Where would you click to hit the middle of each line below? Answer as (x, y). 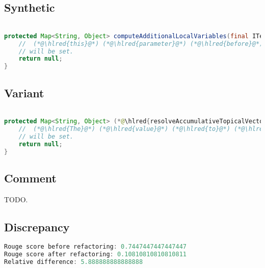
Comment (30, 178)
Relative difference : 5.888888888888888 (74, 262)
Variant (24, 92)
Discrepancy (37, 226)
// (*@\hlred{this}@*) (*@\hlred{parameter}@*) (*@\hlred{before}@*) (141, 44)
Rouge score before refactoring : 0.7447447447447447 (95, 247)
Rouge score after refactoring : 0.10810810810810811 (95, 254)
